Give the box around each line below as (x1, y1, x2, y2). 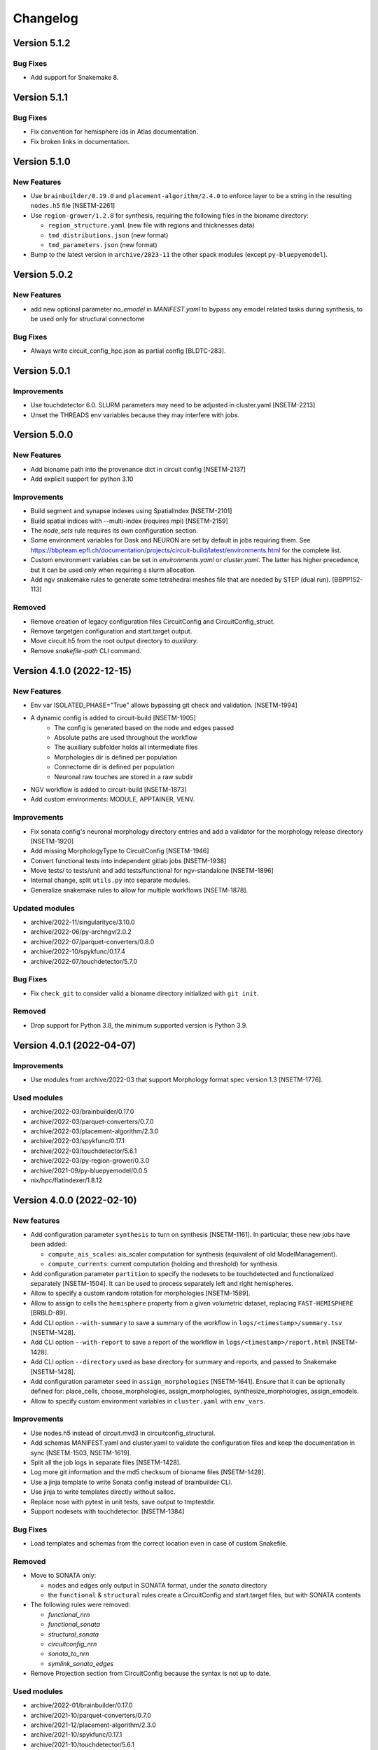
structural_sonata (48, 1630, 99, 1638)
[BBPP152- (332, 575, 363, 584)
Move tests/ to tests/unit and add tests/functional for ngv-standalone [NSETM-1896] (30, 867, 274, 875)
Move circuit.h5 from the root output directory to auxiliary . (30, 637, 199, 645)
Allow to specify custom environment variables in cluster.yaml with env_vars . (30, 1396, 265, 1405)
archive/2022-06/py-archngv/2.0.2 (30, 927, 132, 936)
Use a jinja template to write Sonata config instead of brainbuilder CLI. (30, 1478, 233, 1486)
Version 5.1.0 (13, 155, 71, 167)
